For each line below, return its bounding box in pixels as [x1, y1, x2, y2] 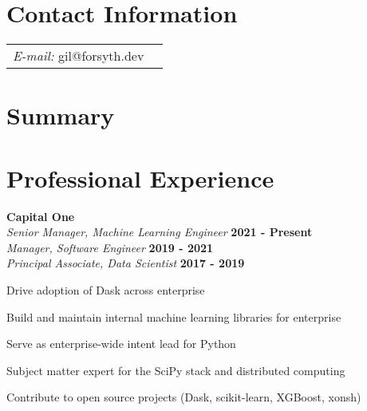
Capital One [6, 207, 75, 224]
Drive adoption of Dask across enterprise [6, 282, 205, 298]
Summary [6, 99, 115, 132]
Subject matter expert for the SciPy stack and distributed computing [6, 362, 345, 378]
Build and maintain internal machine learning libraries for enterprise [6, 308, 341, 325]
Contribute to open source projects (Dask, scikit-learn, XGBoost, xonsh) [6, 389, 361, 405]
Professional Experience [6, 161, 274, 194]
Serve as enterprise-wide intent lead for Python [6, 335, 236, 352]
